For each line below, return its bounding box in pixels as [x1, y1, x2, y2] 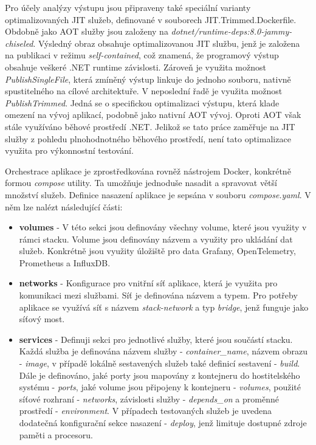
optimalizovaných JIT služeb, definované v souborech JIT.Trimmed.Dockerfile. [5, 13, 297, 26]
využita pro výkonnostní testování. [5, 144, 134, 157]
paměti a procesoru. [19, 428, 93, 441]
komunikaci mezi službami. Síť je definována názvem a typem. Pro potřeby [19, 289, 298, 302]
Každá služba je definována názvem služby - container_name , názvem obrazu [19, 345, 308, 357]
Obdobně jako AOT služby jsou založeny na [5, 25, 168, 38]
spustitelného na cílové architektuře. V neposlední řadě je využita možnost [5, 85, 283, 97]
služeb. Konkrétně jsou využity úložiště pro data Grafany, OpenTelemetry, [19, 244, 296, 257]
